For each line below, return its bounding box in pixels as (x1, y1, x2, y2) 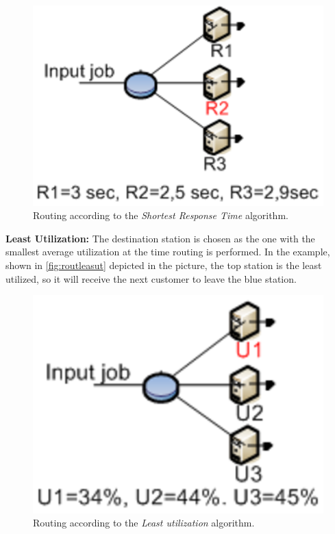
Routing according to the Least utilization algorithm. (33, 516, 255, 530)
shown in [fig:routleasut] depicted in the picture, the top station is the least (5, 258, 322, 272)
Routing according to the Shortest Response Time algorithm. (33, 208, 288, 222)
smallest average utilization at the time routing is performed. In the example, (5, 244, 330, 259)
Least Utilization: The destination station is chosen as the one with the (5, 231, 315, 245)
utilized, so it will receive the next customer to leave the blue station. (5, 271, 297, 285)
